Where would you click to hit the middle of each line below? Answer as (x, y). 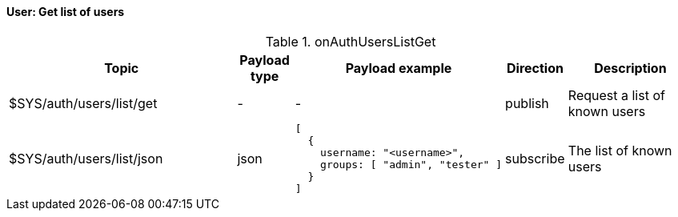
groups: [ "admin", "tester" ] (411, 164)
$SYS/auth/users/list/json (86, 158)
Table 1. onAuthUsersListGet (351, 41)
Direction (535, 68)
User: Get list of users (66, 12)
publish (527, 103)
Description (630, 68)
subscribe (535, 158)
